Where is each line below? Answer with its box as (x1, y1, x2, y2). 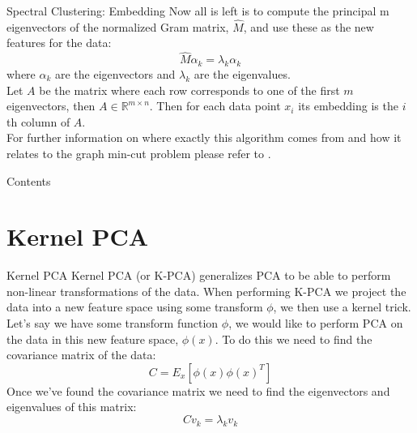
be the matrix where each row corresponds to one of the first (39, 81, 340, 98)
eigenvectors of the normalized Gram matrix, (6, 18, 229, 35)
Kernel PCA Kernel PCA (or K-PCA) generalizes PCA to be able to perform (6, 267, 391, 284)
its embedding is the (298, 97, 398, 114)
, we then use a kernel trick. (273, 298, 411, 315)
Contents (6, 172, 51, 189)
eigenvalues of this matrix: (6, 398, 137, 415)
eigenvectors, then (6, 97, 96, 114)
